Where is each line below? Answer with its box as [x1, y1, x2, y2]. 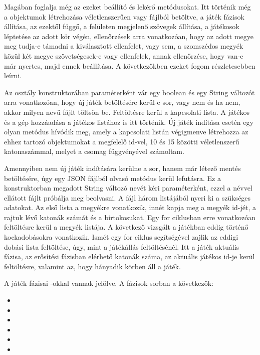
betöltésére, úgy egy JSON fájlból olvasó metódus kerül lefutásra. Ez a [4, 172, 221, 183]
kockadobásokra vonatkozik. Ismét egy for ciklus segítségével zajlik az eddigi [4, 232, 238, 242]
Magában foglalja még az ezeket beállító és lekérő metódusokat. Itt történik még [4, 2, 251, 12]
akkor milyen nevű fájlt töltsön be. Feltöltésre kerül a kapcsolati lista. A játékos [4, 106, 249, 117]
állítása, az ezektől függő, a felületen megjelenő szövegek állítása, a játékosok [4, 21, 239, 32]
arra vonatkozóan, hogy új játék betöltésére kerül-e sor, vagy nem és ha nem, [4, 97, 240, 107]
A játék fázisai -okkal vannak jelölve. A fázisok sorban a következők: [4, 278, 213, 288]
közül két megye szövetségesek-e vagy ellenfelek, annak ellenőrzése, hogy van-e [4, 50, 243, 61]
